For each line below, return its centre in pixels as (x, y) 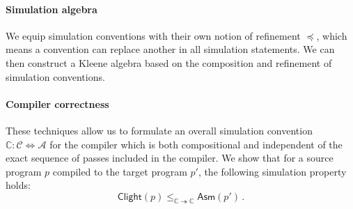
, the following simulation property (272, 171)
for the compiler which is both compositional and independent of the (196, 144)
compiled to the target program (120, 171)
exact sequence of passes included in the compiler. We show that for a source (170, 158)
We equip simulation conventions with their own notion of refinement (153, 35)
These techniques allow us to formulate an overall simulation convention (159, 130)
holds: (18, 185)
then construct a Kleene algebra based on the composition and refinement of (169, 62)
